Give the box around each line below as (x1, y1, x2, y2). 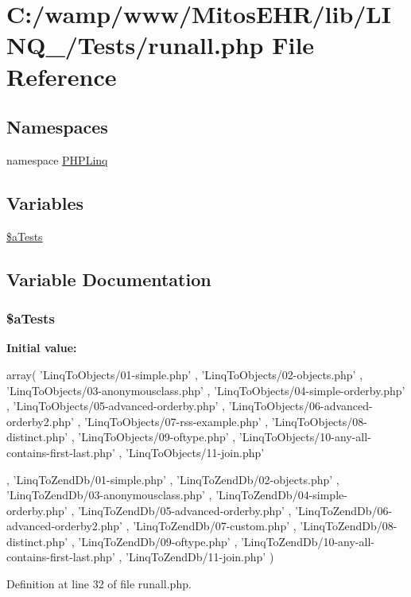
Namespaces (6, 114, 108, 139)
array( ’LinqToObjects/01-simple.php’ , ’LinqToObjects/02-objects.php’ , (6, 366, 363, 382)
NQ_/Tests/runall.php (6, 29, 264, 61)
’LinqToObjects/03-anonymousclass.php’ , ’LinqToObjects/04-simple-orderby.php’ (6, 382, 405, 398)
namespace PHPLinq (6, 151, 108, 168)
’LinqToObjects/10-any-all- (238, 428, 371, 445)
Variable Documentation (6, 266, 211, 291)
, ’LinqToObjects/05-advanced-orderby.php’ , (6, 397, 225, 414)
